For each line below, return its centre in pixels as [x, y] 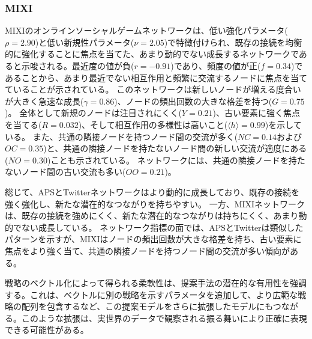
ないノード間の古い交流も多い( [65, 172]
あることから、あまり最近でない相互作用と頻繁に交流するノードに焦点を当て [156, 77]
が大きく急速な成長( [44, 101]
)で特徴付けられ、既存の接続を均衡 [233, 42]
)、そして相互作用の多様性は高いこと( [153, 124]
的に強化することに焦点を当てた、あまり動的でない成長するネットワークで [152, 54]
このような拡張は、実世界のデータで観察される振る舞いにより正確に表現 [164, 318]
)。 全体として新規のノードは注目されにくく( [93, 113]
